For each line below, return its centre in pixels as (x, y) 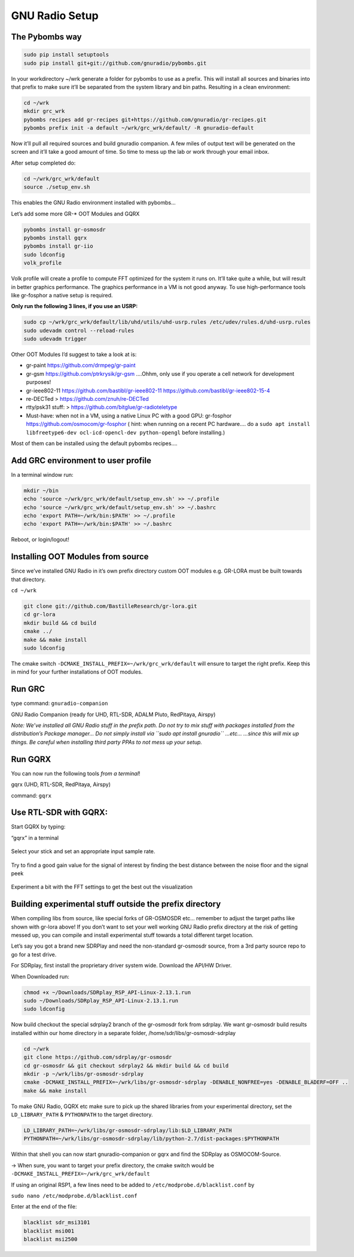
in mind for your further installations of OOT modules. (77, 672)
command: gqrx (31, 795)
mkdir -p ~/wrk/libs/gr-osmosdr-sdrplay (83, 1074)
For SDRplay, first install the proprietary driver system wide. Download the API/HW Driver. (121, 966)
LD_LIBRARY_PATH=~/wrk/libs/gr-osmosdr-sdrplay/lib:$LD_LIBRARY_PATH (128, 1130)
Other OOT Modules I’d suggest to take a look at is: (74, 354)
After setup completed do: (43, 163)
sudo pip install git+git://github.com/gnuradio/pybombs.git (115, 63)
